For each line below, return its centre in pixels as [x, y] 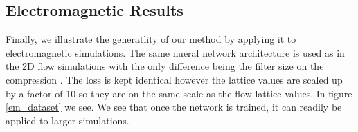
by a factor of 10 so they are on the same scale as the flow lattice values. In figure [179, 93]
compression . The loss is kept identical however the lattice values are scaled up [174, 79]
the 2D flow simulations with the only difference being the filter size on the [165, 66]
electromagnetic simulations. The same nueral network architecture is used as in [175, 52]
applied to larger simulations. [68, 120]
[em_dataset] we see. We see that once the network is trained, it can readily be [174, 107]
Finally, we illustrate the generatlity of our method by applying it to [151, 39]
